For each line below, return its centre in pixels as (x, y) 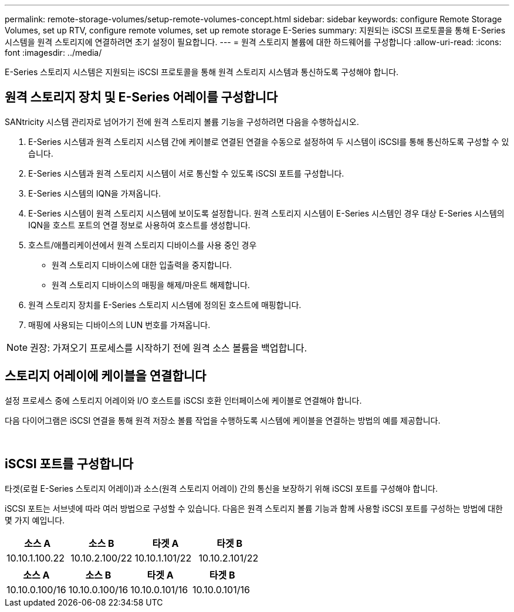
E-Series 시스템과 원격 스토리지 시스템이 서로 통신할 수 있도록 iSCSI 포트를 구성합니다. (186, 173)
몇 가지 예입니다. (35, 520)
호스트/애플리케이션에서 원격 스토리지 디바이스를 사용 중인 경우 (143, 245)
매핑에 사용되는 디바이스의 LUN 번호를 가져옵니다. (119, 324)
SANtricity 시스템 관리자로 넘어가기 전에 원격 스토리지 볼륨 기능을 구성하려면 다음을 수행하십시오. (182, 121)
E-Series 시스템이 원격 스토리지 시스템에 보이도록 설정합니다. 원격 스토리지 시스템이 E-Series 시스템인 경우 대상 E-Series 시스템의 (266, 213)
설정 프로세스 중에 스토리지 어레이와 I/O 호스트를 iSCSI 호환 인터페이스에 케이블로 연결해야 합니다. (183, 400)
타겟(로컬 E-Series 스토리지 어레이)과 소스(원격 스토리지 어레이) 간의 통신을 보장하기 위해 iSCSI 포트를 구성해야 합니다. (221, 488)
